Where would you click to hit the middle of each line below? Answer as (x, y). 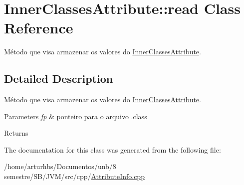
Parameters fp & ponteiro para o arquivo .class (76, 116)
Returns (16, 133)
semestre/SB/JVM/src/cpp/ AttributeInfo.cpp (74, 176)
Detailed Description (59, 79)
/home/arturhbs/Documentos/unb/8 (60, 166)
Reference (39, 28)
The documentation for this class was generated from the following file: (113, 149)
